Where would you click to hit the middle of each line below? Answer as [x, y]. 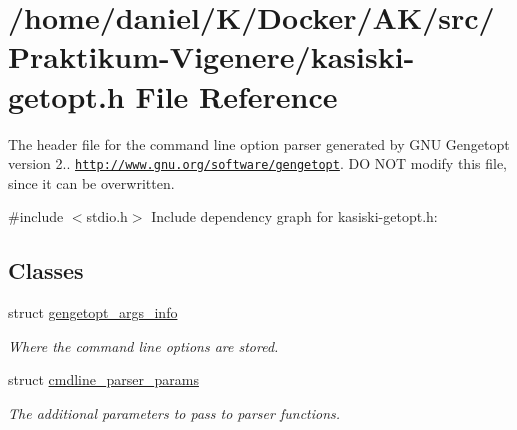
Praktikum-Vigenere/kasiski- [211, 56]
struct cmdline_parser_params [103, 379]
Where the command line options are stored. [143, 345]
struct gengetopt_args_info [93, 312]
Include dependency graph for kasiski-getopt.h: [294, 216]
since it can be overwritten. [91, 182]
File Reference [236, 95]
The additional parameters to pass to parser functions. [174, 412]
